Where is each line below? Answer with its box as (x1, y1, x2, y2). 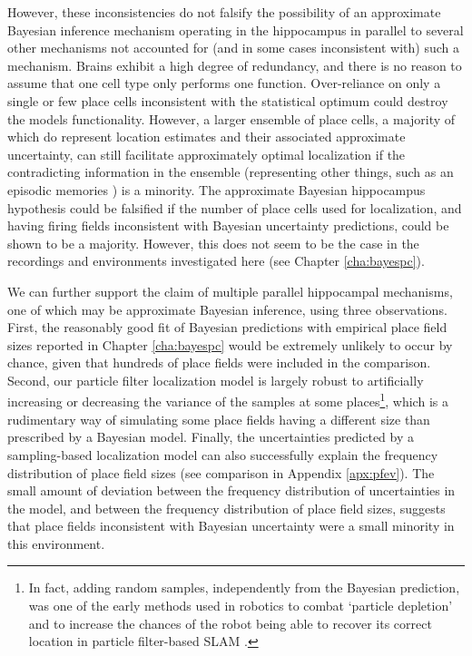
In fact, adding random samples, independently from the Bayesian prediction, (28, 578, 460, 597)
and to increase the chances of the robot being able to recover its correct (28, 613, 432, 632)
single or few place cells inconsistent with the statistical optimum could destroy (7, 91, 448, 110)
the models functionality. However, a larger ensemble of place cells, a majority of (7, 109, 456, 128)
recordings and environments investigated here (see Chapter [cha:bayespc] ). (7, 251, 425, 270)
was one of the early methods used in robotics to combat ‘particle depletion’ (28, 596, 453, 615)
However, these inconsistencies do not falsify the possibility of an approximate (7, 3, 441, 21)
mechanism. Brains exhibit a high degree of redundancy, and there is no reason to (7, 55, 462, 74)
